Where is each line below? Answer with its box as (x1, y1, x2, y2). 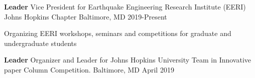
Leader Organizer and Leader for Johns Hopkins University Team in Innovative (4, 54, 251, 65)
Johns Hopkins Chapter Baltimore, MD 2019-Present (4, 11, 167, 21)
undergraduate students (4, 37, 77, 48)
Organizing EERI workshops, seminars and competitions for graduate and (4, 28, 231, 38)
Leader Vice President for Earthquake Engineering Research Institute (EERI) (4, 1, 246, 11)
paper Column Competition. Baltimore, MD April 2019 (4, 64, 174, 74)
